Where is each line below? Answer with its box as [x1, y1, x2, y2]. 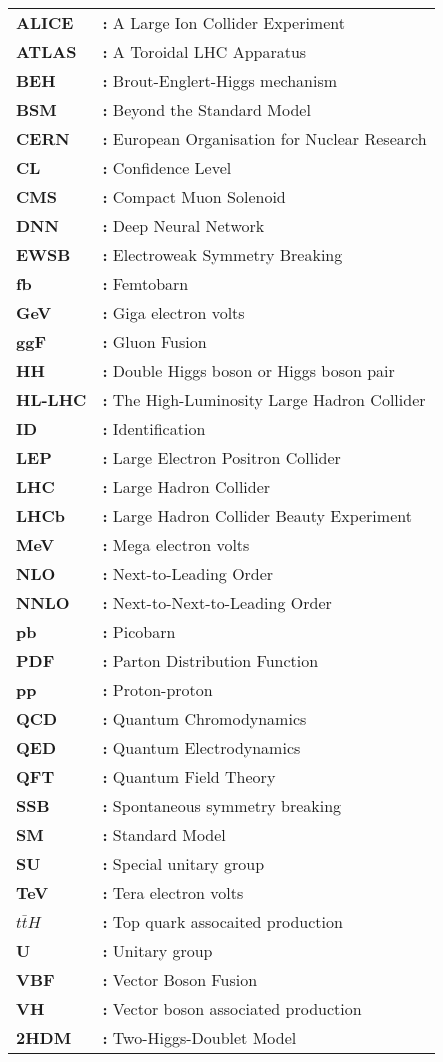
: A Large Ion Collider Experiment [102, 11, 345, 34]
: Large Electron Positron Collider [102, 446, 341, 469]
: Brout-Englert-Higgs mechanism [102, 69, 338, 92]
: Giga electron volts [102, 301, 245, 324]
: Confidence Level [102, 156, 232, 179]
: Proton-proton [102, 678, 213, 701]
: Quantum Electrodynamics [102, 736, 301, 759]
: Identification [102, 417, 206, 440]
